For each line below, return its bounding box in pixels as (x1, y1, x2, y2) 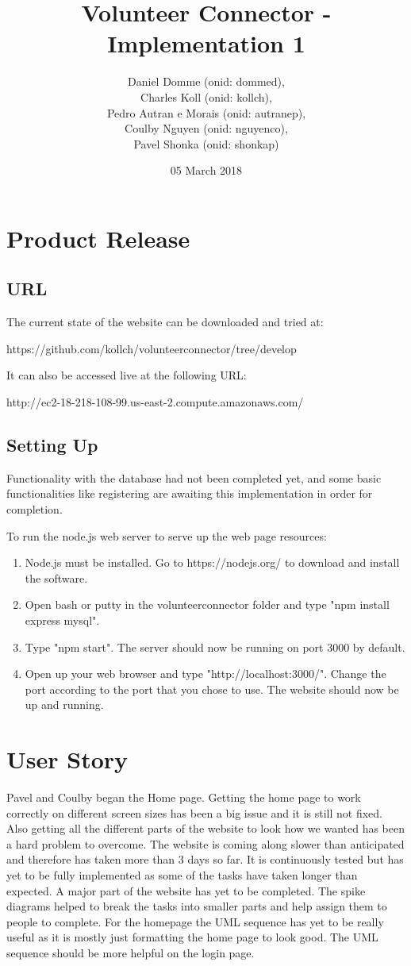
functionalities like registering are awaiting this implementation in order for (6, 485, 373, 502)
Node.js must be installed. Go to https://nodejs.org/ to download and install (25, 554, 400, 571)
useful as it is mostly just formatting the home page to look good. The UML (6, 929, 378, 945)
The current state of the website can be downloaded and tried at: (6, 314, 324, 330)
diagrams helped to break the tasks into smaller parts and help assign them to (6, 898, 387, 914)
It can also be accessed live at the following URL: (6, 367, 247, 383)
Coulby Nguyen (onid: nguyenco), (125, 120, 288, 137)
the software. (25, 569, 88, 586)
